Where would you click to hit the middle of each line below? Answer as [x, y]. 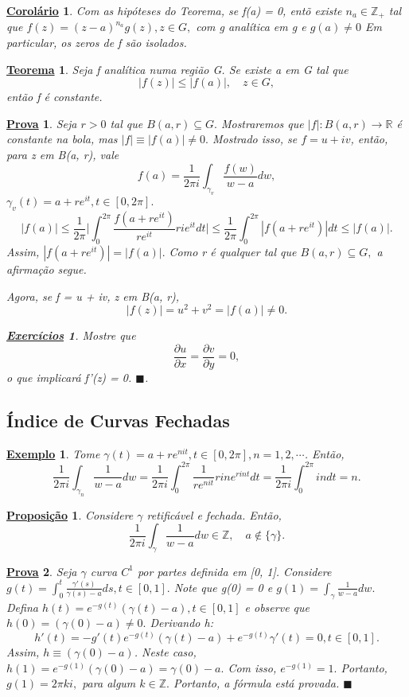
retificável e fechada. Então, [214, 514]
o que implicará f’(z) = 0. [69, 377]
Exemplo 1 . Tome [53, 453]
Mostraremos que [262, 123]
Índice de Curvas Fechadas [118, 420]
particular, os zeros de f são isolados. [97, 43]
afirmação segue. [47, 269]
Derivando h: [181, 623]
